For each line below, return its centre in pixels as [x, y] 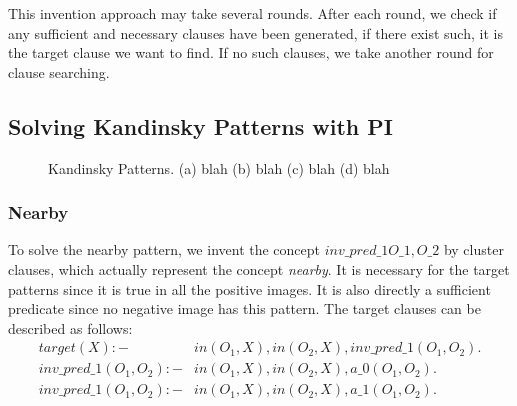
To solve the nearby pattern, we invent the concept [164, 249]
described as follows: [70, 327]
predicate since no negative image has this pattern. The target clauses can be [244, 308]
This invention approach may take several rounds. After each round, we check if [252, 13]
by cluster [473, 249]
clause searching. [59, 71]
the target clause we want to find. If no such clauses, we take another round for [251, 52]
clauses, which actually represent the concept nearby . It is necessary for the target [259, 268]
